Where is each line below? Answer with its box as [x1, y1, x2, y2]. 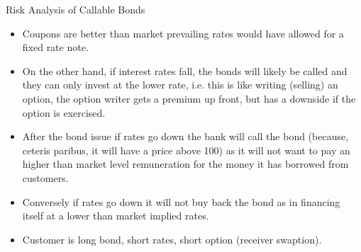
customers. [22, 170, 69, 185]
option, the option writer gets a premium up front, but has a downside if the [22, 91, 356, 105]
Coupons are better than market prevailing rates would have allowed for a [22, 25, 344, 40]
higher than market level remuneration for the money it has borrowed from [22, 156, 349, 171]
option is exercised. [22, 105, 106, 120]
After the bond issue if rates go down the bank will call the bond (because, [22, 129, 349, 144]
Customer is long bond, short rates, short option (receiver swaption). [22, 231, 322, 246]
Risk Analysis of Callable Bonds [6, 2, 145, 16]
